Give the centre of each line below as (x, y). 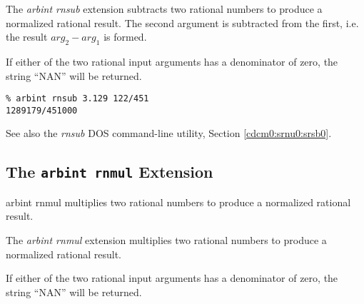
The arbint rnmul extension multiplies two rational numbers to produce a (166, 240)
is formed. (125, 37)
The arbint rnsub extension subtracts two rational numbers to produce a (164, 9)
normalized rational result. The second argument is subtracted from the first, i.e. (182, 22)
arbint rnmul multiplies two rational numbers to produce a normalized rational (178, 202)
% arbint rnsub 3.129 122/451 (77, 99)
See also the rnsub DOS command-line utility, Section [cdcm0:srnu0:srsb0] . (169, 133)
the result (27, 37)
